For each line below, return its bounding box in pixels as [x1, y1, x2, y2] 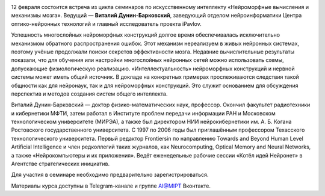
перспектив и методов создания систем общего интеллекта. [11, 90, 168, 97]
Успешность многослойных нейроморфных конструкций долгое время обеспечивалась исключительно [11, 31, 280, 38]
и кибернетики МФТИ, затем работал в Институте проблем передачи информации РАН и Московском [11, 109, 276, 117]
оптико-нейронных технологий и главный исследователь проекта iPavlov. [11, 20, 202, 27]
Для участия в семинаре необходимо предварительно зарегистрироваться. [11, 171, 209, 179]
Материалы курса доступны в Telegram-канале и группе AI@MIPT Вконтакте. [11, 182, 211, 189]
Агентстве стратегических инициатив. [11, 160, 110, 168]
